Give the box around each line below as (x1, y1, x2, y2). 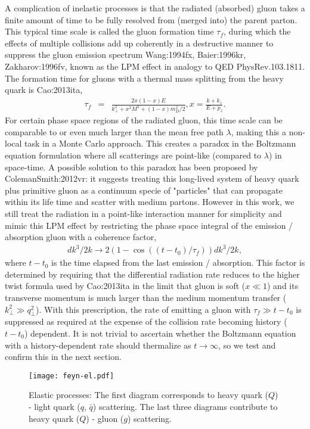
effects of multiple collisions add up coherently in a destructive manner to (5, 36, 274, 49)
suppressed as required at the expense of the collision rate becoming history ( (5, 315, 287, 328)
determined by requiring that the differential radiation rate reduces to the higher (5, 268, 300, 280)
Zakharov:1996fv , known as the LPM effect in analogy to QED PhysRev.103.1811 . (5, 60, 305, 72)
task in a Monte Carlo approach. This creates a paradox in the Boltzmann (24, 137, 296, 150)
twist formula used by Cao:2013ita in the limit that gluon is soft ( (5, 279, 246, 292)
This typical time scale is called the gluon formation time (5, 25, 214, 38)
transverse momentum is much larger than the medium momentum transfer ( (5, 291, 287, 304)
